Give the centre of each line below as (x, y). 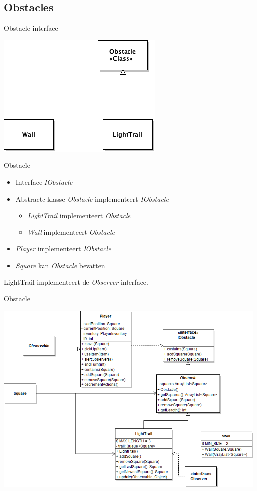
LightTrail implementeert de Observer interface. (76, 282)
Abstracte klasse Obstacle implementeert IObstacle (92, 198)
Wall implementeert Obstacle (71, 232)
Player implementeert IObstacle (63, 248)
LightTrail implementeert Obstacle (79, 215)
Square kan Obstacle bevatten (60, 265)
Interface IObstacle (44, 182)
